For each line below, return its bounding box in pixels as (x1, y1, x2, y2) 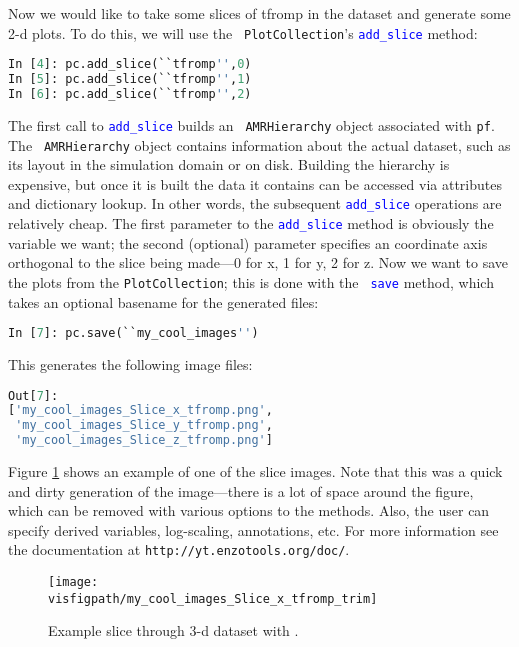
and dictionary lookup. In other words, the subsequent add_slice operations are (8, 193, 502, 214)
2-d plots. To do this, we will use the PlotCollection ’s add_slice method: (8, 22, 478, 43)
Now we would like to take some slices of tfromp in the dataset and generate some (8, 3, 511, 23)
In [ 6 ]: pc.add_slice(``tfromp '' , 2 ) (8, 87, 252, 101)
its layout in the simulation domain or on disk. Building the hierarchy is (8, 154, 450, 175)
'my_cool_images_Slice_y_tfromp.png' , (15, 418, 273, 433)
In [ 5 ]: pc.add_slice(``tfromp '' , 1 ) (8, 72, 252, 87)
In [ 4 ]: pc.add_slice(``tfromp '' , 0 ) (8, 57, 252, 72)
